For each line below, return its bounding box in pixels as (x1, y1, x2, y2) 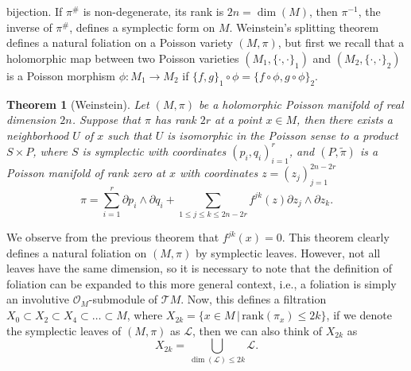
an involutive (6, 291, 69, 307)
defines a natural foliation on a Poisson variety (6, 34, 233, 51)
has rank (154, 111, 196, 128)
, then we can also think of (192, 322, 322, 338)
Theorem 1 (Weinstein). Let (6, 95, 149, 112)
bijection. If (6, 3, 63, 19)
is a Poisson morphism (6, 67, 116, 83)
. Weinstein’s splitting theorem (229, 18, 379, 35)
